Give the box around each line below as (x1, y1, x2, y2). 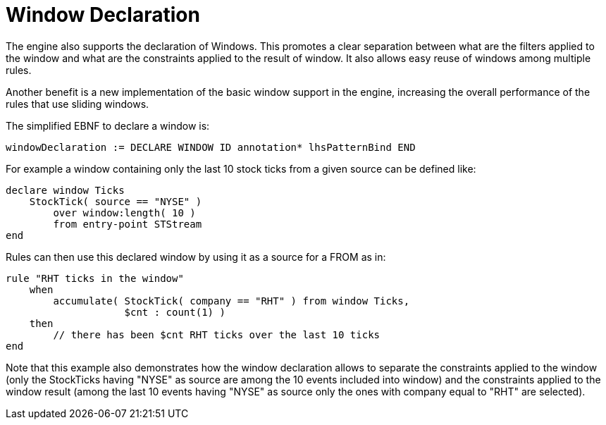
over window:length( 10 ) (53, 207, 196, 218)
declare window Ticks (6, 184, 125, 196)
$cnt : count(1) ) (124, 306, 225, 318)
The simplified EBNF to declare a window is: (6, 119, 210, 132)
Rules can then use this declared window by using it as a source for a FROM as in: (6, 250, 386, 263)
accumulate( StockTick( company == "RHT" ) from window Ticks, (53, 295, 410, 307)
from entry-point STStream (53, 218, 202, 230)
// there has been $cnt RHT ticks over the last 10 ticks (53, 328, 381, 340)
